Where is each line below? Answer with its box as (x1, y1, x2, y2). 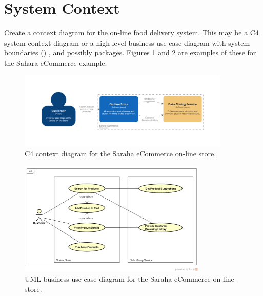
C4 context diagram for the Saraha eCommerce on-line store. (25, 148, 216, 159)
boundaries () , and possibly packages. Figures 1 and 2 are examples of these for (4, 47, 256, 58)
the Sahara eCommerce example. (4, 57, 107, 68)
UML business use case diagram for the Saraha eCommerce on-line (25, 273, 234, 284)
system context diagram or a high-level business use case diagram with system (4, 37, 250, 48)
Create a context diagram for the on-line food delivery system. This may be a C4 (4, 27, 259, 38)
